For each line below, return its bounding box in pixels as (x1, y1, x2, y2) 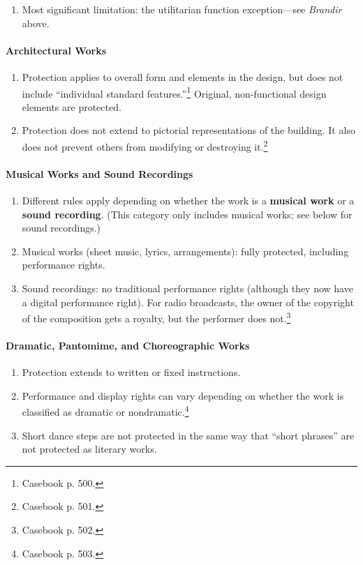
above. (22, 15, 50, 30)
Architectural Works (6, 43, 107, 57)
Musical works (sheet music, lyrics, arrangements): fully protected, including (22, 243, 349, 258)
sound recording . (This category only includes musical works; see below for (22, 206, 353, 221)
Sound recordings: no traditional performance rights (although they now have (22, 281, 353, 296)
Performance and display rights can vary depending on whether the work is (22, 388, 344, 402)
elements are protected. (22, 99, 121, 114)
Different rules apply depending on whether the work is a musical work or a (22, 193, 355, 208)
